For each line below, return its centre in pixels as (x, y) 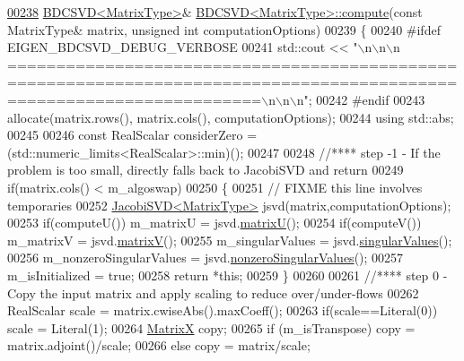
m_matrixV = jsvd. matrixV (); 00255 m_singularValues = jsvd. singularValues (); (230, 240)
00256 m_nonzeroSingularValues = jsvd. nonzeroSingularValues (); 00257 (206, 258)
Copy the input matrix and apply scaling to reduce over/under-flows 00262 (213, 292)
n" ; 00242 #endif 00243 (361, 99)
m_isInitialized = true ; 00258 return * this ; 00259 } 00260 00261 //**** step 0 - (228, 275)
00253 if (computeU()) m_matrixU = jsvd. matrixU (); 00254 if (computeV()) (214, 223)
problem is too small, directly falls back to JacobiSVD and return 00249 (206, 170)
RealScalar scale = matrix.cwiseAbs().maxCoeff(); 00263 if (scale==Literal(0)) (223, 310)
